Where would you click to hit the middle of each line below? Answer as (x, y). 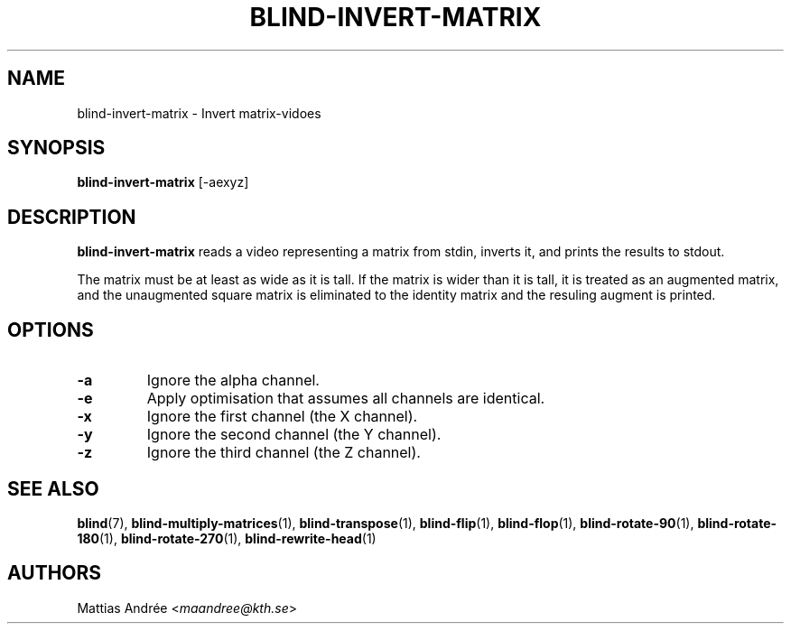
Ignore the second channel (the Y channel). (294, 435)
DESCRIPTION (72, 217)
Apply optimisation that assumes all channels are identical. (346, 399)
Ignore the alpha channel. (233, 380)
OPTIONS (51, 329)
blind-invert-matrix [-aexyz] (163, 182)
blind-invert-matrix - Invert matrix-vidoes (199, 113)
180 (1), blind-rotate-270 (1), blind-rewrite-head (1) (227, 538)
